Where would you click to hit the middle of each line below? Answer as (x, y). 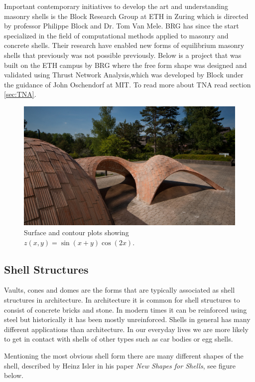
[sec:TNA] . (20, 94)
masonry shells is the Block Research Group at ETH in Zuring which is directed (126, 16)
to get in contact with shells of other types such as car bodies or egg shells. (119, 339)
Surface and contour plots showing (76, 232)
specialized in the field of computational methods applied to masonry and (116, 35)
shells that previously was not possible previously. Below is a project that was (123, 55)
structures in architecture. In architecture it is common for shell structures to (122, 300)
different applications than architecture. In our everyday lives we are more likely (126, 329)
